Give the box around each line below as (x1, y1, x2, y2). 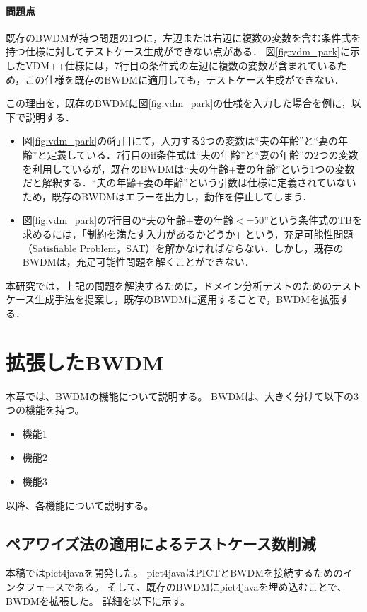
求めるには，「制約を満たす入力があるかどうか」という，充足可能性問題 (22, 226, 354, 241)
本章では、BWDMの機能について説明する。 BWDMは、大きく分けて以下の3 (6, 388, 359, 403)
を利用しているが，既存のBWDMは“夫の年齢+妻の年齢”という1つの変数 (22, 161, 355, 176)
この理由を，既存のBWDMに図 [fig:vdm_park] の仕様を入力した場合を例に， (6, 96, 351, 110)
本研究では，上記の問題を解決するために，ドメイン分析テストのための (6, 278, 332, 293)
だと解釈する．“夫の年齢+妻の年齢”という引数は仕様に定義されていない (22, 175, 356, 190)
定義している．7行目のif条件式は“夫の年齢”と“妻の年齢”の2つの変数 (47, 147, 359, 161)
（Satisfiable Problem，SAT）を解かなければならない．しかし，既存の (22, 240, 344, 255)
